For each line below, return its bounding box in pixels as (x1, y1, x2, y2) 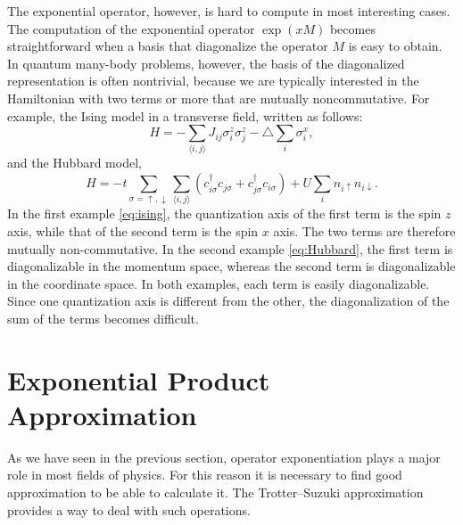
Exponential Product (7, 361, 270, 398)
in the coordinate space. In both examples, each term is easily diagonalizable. (7, 274, 430, 292)
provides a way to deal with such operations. (7, 500, 251, 519)
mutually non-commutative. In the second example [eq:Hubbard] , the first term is (7, 239, 453, 258)
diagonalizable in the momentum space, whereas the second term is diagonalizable (7, 257, 456, 275)
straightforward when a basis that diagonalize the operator (7, 37, 328, 55)
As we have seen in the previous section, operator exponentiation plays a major (7, 447, 441, 466)
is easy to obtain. (348, 37, 442, 55)
